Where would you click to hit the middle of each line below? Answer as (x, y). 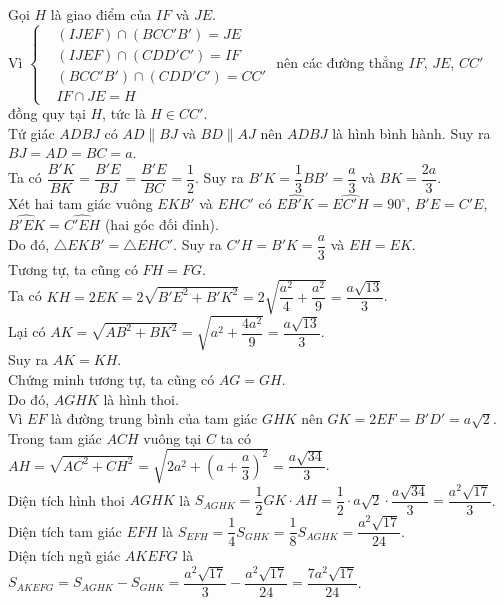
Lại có (27, 331)
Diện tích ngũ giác (64, 555)
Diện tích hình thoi (66, 499)
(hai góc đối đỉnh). (161, 224)
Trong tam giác (55, 437)
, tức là (124, 113)
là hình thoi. (141, 398)
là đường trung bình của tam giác (154, 418)
